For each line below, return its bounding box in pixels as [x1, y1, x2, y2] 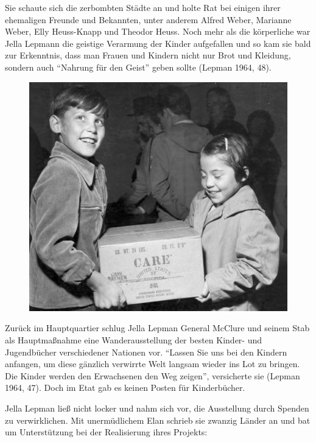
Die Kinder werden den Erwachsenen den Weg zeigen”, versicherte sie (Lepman [5, 369, 300, 382]
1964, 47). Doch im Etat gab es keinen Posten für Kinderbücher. [5, 381, 245, 394]
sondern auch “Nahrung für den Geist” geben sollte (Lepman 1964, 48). [5, 60, 272, 73]
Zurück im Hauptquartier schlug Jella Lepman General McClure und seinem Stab [5, 321, 310, 334]
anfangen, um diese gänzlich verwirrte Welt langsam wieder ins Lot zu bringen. [5, 357, 300, 370]
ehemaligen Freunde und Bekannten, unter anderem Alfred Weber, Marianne [5, 13, 292, 26]
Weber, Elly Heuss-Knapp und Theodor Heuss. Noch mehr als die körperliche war [5, 25, 311, 38]
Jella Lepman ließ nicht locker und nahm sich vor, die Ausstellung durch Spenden [5, 402, 309, 415]
